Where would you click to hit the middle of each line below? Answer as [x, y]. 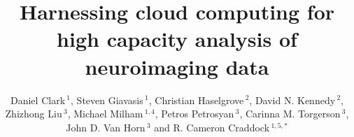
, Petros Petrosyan [194, 114]
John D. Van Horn [106, 127]
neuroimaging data [177, 66]
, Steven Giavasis [107, 100]
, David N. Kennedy [292, 100]
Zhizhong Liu [34, 114]
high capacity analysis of [177, 39]
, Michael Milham [105, 114]
